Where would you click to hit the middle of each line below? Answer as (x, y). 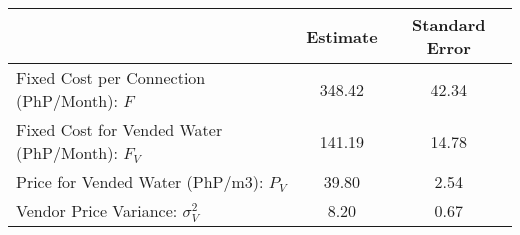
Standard (449, 24)
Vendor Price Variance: (97, 210)
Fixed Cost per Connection (111, 77)
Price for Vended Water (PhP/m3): (140, 181)
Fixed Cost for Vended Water (119, 129)
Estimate (342, 36)
